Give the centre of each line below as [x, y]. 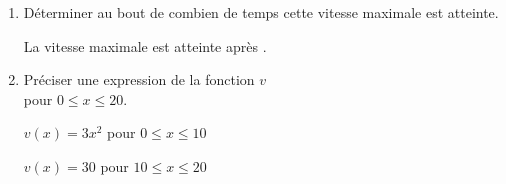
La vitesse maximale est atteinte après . [145, 45]
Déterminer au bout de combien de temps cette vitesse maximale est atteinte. [261, 12]
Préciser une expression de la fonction [139, 79]
